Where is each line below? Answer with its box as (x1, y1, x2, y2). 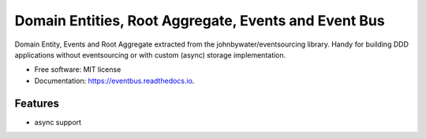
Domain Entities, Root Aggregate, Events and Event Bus (14, 12, 386, 29)
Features (14, 96, 59, 110)
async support (34, 117, 82, 126)
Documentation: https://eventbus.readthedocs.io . (34, 76, 195, 85)
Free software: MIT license (34, 65, 121, 74)
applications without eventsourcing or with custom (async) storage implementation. (14, 50, 286, 59)
